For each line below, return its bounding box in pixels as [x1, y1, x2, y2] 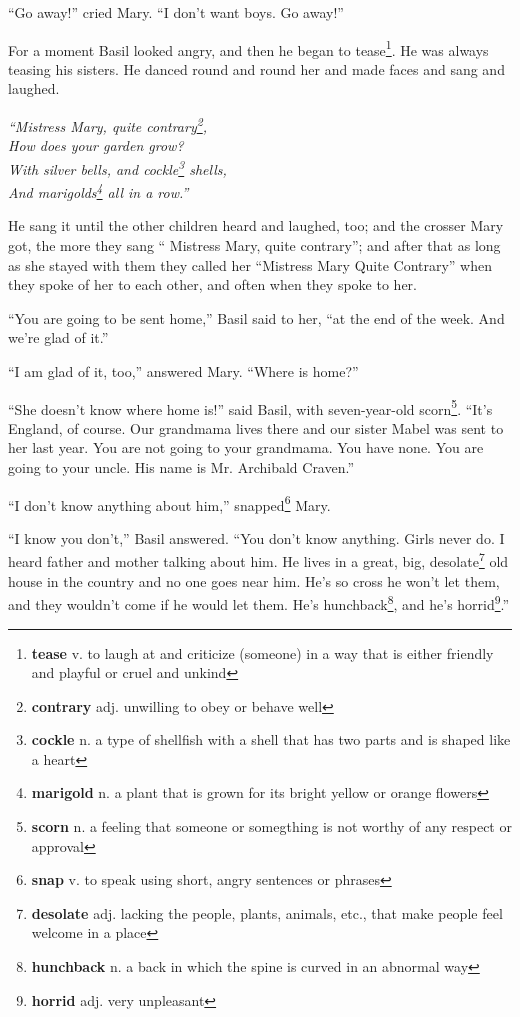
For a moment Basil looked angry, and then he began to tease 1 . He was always [8, 36, 489, 60]
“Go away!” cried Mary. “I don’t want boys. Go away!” [8, 2, 344, 22]
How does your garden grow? [8, 135, 184, 156]
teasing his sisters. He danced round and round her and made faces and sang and [8, 58, 505, 79]
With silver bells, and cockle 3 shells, [8, 155, 227, 179]
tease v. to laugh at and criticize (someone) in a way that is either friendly [31, 642, 494, 663]
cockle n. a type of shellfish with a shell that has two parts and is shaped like [31, 729, 511, 750]
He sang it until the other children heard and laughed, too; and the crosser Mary [8, 215, 504, 236]
